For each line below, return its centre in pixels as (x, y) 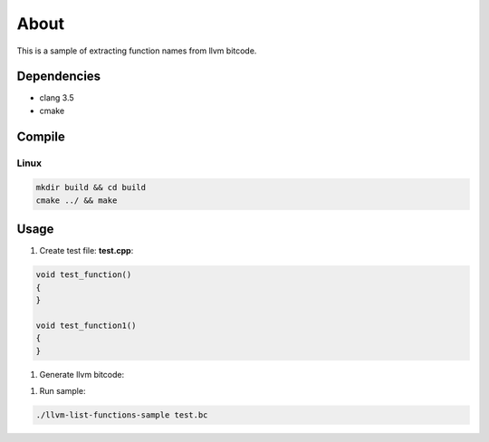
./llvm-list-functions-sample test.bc (122, 415)
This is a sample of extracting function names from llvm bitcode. (137, 51)
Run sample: (62, 391)
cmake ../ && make (77, 200)
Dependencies (59, 77)
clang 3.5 (57, 98)
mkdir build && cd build (91, 187)
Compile (41, 136)
